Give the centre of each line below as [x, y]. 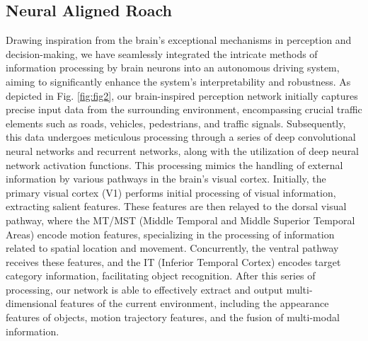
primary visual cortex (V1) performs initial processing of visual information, [171, 192]
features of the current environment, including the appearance [195, 303]
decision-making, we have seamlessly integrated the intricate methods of [162, 53]
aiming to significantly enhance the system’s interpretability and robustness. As [178, 81]
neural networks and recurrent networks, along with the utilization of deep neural [183, 150]
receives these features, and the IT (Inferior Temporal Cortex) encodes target [173, 261]
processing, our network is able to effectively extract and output [144, 289]
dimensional [31, 303]
